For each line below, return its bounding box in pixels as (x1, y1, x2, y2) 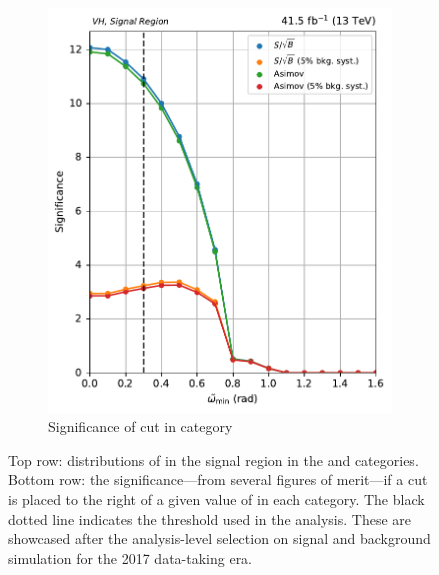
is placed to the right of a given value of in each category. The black (8, 488, 425, 509)
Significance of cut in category (48, 416, 233, 437)
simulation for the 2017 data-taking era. (8, 547, 253, 568)
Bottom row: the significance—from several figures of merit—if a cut (8, 469, 428, 490)
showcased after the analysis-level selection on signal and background (8, 528, 431, 549)
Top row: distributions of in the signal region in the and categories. (8, 449, 419, 470)
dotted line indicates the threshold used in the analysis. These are (8, 508, 412, 529)
